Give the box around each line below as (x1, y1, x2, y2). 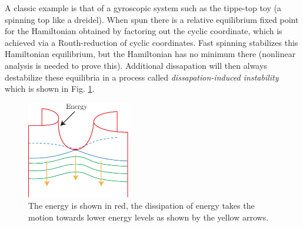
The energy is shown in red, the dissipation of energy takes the (28, 199, 255, 212)
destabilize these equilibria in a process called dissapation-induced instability (5, 71, 279, 83)
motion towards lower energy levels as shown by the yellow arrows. (28, 211, 269, 223)
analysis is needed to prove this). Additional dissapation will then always (5, 59, 267, 71)
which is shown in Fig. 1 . (5, 82, 95, 95)
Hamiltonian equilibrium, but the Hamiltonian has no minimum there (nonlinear (5, 48, 296, 60)
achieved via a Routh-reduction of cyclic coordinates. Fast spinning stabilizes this (5, 36, 298, 48)
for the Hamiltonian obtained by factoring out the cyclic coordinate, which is (5, 25, 282, 37)
